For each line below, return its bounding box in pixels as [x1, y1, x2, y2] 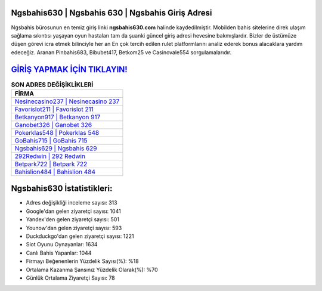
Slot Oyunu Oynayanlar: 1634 [26, 241, 98, 248]
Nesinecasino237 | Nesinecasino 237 [14, 97, 120, 106]
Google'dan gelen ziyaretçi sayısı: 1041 [26, 208, 122, 215]
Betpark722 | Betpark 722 [14, 160, 88, 168]
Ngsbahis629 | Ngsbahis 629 [14, 144, 97, 152]
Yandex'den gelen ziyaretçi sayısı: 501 [26, 216, 119, 223]
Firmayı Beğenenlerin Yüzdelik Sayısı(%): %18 [26, 258, 140, 265]
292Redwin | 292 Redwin [14, 152, 86, 160]
